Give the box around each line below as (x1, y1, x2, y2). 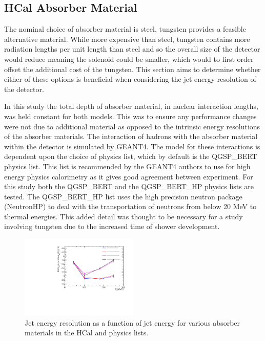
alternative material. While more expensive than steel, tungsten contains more (4, 33, 250, 44)
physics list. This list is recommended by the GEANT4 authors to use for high (4, 161, 251, 171)
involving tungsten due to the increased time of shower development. (4, 221, 220, 232)
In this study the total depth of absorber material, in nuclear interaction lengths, (4, 101, 258, 111)
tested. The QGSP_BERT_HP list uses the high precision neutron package (4, 191, 242, 201)
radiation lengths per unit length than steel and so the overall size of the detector (4, 43, 260, 54)
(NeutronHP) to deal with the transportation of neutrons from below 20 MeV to (4, 201, 257, 212)
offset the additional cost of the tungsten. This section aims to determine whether (4, 63, 261, 74)
